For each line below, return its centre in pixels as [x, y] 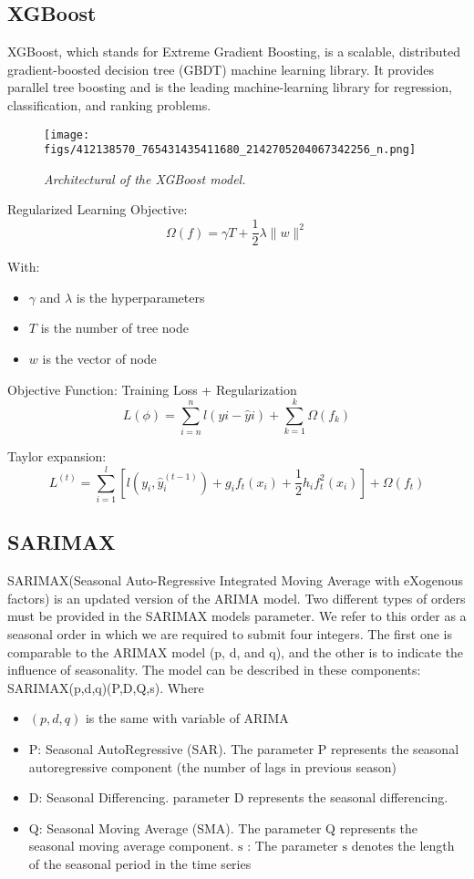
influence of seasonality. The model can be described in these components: [214, 670]
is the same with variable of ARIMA [187, 718]
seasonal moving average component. [131, 846]
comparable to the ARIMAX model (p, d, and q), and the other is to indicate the [236, 651]
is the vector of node [99, 358]
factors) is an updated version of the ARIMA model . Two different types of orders [237, 598]
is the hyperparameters [140, 297]
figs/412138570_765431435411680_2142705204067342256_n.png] [230, 150]
